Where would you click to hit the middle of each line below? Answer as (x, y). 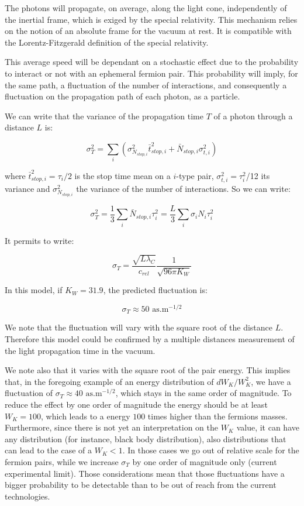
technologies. (27, 496)
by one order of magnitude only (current (205, 461)
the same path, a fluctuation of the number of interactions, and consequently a (146, 85)
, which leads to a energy (85, 416)
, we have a (271, 381)
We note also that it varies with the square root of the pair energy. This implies (148, 370)
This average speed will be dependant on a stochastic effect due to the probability (152, 62)
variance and (27, 189)
